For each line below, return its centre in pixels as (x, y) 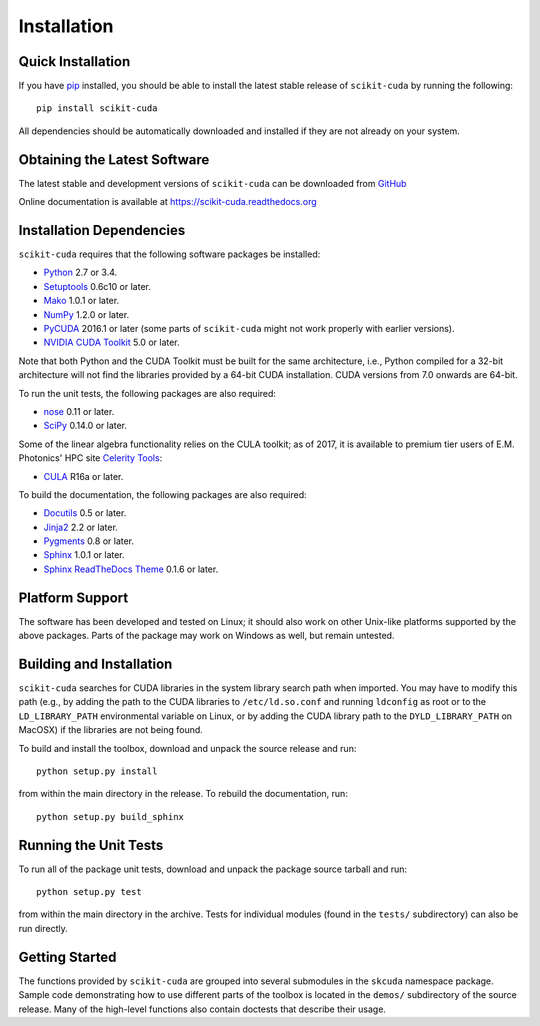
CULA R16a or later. (83, 476)
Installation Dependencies (102, 230)
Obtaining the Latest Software (114, 159)
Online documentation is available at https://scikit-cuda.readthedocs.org (167, 202)
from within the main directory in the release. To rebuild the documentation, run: (183, 794)
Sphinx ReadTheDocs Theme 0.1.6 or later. (131, 569)
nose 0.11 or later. (79, 411)
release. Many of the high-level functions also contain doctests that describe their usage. (202, 1009)
